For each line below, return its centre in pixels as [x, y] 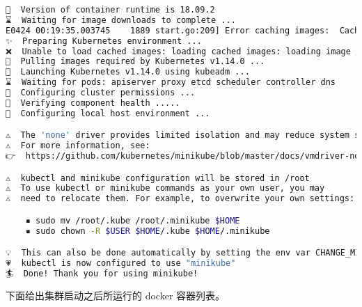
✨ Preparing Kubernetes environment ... [104, 41]
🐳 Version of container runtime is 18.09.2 [110, 10]
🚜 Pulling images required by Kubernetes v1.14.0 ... [135, 62]
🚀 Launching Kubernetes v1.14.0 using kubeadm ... [128, 72]
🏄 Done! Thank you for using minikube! [102, 274]
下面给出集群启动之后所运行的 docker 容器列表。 [116, 295]
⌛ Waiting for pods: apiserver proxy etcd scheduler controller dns [171, 82]
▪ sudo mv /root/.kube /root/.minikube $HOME [133, 220]
